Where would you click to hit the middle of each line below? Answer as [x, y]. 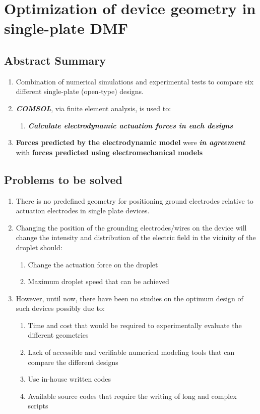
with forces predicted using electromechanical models [109, 152]
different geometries [58, 335]
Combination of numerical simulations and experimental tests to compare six [135, 81]
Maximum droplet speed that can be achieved [99, 281]
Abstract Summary [55, 60]
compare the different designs [73, 362]
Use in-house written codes [69, 379]
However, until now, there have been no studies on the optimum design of [129, 298]
